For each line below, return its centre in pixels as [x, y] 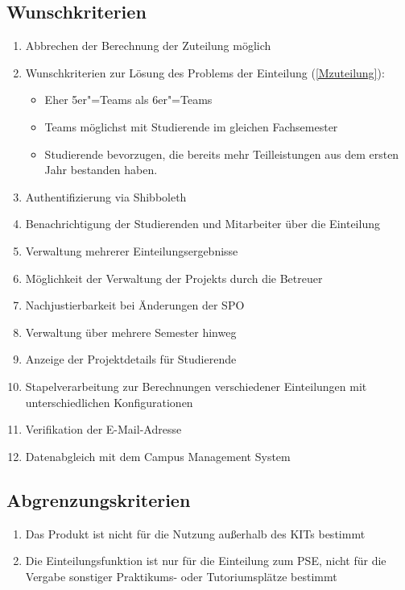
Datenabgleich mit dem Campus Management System [158, 456]
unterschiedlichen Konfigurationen [109, 402]
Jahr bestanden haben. [101, 170]
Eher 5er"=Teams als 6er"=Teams [128, 100]
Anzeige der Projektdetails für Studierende [131, 359]
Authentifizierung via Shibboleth [106, 196]
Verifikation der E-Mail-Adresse [103, 429]
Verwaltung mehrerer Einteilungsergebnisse [132, 250]
